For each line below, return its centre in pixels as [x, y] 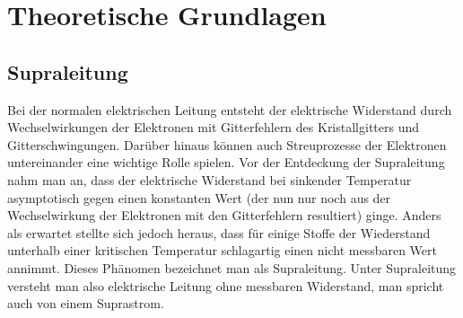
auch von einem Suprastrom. [86, 303]
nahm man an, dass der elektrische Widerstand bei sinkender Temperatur [210, 179]
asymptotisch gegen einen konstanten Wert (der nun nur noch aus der [199, 197]
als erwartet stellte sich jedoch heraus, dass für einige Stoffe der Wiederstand [219, 232]
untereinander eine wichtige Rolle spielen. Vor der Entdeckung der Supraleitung [226, 162]
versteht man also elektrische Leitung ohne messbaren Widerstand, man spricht [226, 285]
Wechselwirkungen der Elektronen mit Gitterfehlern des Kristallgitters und [214, 127]
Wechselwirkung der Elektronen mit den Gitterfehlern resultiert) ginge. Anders [224, 215]
